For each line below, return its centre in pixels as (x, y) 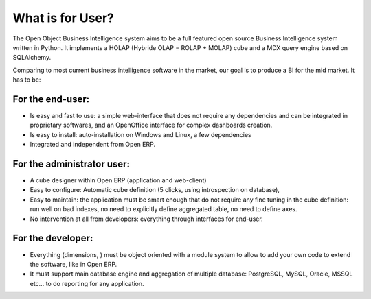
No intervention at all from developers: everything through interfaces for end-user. (147, 219)
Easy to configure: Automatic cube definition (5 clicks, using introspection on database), (155, 190)
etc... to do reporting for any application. (87, 283)
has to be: (27, 80)
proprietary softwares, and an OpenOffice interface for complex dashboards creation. (151, 125)
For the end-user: (51, 99)
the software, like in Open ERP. (74, 264)
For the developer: (53, 238)
